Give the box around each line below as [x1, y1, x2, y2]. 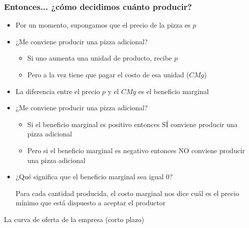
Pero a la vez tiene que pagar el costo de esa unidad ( [27, 69, 189, 79]
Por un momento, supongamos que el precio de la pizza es [15, 20, 191, 30]
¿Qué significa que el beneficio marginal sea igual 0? [15, 171, 173, 182]
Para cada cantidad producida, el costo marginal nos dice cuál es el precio [15, 188, 239, 198]
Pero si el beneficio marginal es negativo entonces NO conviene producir [27, 145, 245, 155]
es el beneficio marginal [138, 86, 209, 96]
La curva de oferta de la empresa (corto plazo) [4, 214, 144, 224]
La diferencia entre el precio [15, 86, 100, 96]
